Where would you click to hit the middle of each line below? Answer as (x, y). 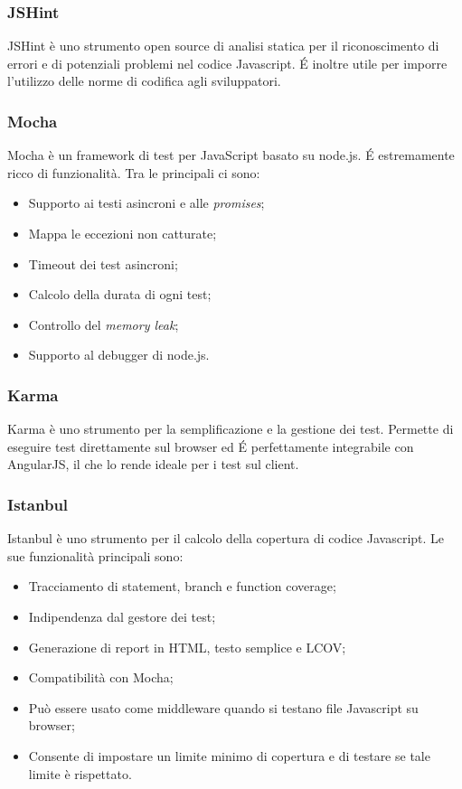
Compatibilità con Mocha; (101, 677)
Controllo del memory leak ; (104, 324)
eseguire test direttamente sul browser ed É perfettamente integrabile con (211, 446)
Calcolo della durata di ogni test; (120, 294)
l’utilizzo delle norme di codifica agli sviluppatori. (144, 81)
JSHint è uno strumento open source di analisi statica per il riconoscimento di (223, 46)
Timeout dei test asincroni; (103, 263)
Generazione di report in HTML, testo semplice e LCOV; (187, 647)
